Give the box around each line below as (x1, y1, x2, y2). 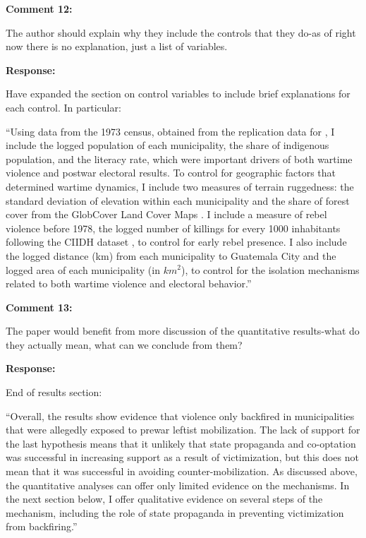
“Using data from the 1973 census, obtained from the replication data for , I (6, 124, 335, 138)
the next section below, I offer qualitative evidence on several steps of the (6, 491, 323, 506)
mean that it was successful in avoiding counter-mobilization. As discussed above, (6, 464, 358, 479)
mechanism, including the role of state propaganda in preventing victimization (6, 505, 344, 520)
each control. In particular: (6, 100, 121, 114)
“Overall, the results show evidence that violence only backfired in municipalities (6, 408, 355, 423)
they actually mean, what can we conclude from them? (6, 337, 243, 352)
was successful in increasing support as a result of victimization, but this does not (6, 450, 359, 465)
